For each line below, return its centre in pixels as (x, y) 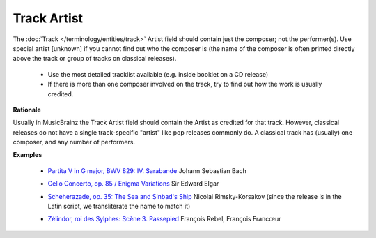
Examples (28, 155)
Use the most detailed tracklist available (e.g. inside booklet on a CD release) (158, 74)
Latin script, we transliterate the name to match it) (119, 207)
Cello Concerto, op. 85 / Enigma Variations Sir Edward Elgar (133, 184)
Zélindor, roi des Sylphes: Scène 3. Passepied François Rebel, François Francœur (164, 219)
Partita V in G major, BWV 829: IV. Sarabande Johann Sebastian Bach (147, 170)
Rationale (27, 110)
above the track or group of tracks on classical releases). (95, 59)
